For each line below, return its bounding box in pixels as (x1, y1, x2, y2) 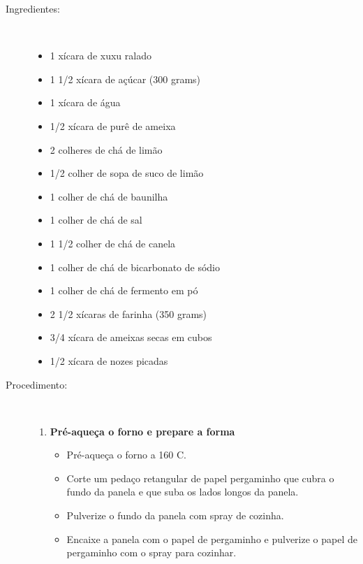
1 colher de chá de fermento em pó (50, 283, 198, 298)
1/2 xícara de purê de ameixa (50, 118, 176, 133)
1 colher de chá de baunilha (50, 189, 168, 203)
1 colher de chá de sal (50, 212, 142, 227)
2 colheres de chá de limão (50, 142, 163, 157)
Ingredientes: (6, 1, 60, 15)
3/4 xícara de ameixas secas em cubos (50, 330, 212, 345)
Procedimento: (6, 377, 68, 391)
